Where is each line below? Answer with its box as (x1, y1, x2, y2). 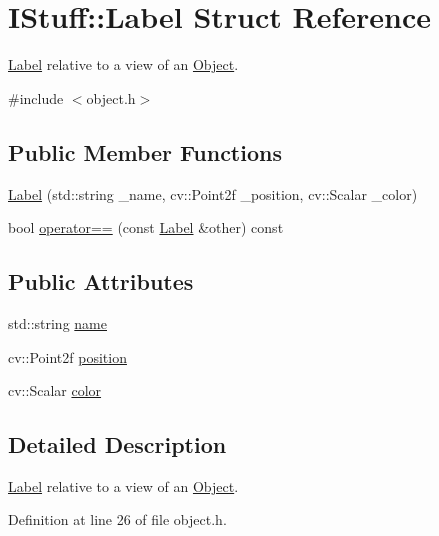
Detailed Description (8, 429, 227, 460)
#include (8, 87, 64, 108)
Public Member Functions (8, 136, 282, 167)
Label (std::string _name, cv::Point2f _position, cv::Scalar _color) (8, 183, 418, 204)
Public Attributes (8, 266, 194, 297)
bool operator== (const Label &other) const (8, 217, 284, 238)
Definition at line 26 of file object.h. (8, 509, 227, 530)
